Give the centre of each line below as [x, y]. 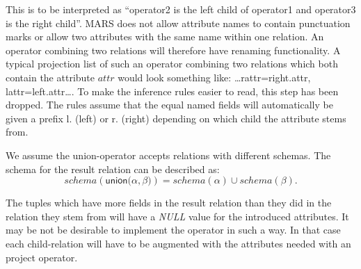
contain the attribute [50, 77]
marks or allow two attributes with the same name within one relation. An [165, 36]
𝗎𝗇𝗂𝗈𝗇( [118, 181]
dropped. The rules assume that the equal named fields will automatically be [169, 105]
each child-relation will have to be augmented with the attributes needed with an [178, 243]
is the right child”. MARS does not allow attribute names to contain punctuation [178, 23]
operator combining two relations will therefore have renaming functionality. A [173, 50]
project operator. [42, 257]
